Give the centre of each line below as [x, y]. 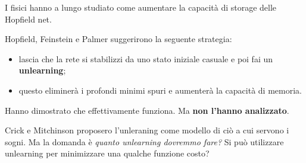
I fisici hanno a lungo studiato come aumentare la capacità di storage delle [141, 7]
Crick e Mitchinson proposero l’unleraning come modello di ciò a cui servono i [147, 130]
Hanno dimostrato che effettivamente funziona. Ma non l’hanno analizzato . [147, 110]
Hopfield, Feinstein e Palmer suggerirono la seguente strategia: [118, 39]
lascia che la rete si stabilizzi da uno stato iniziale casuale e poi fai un [146, 58]
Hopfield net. [28, 19]
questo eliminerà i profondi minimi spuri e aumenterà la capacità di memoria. [160, 90]
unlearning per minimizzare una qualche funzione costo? [107, 153]
